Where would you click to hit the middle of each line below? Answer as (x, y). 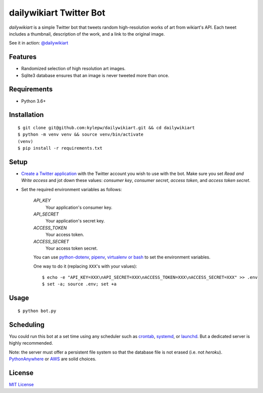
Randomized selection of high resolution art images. (74, 69)
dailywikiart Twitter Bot (57, 13)
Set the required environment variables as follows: (72, 189)
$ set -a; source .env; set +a (79, 284)
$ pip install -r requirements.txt (60, 148)
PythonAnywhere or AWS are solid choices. (53, 359)
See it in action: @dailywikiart (38, 43)
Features (23, 57)
